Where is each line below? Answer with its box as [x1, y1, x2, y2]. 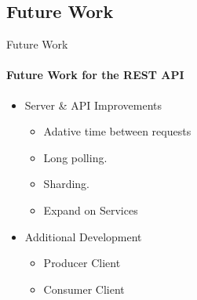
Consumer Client [43, 280, 125, 297]
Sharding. [43, 175, 90, 192]
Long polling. [43, 149, 108, 165]
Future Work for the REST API [6, 67, 184, 83]
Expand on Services [43, 201, 138, 218]
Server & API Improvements [24, 96, 162, 113]
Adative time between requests [43, 123, 192, 139]
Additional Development [24, 228, 142, 244]
